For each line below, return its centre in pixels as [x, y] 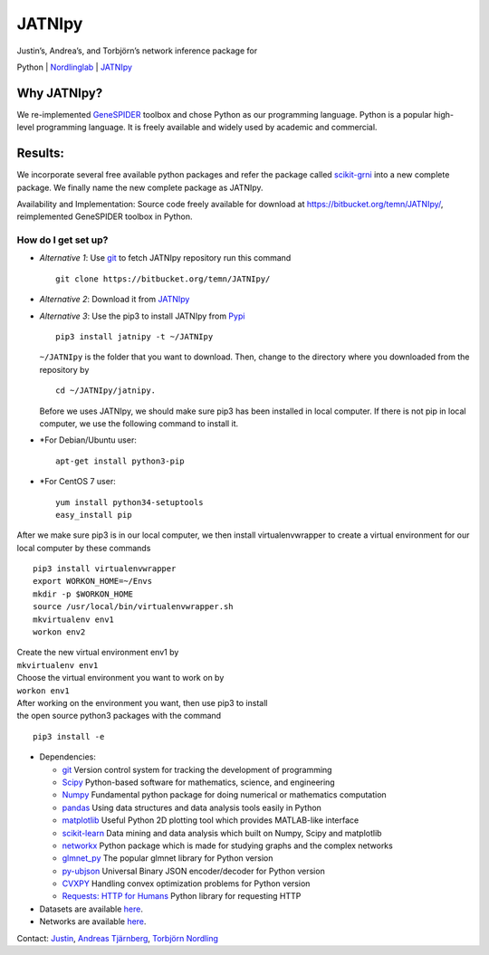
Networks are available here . [93, 922]
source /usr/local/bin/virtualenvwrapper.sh [134, 607]
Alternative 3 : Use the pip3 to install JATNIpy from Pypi [142, 316]
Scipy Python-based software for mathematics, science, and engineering [198, 782]
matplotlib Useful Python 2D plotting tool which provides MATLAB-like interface [211, 820]
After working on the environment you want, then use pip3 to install [142, 703]
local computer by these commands [84, 548]
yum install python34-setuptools [129, 502]
